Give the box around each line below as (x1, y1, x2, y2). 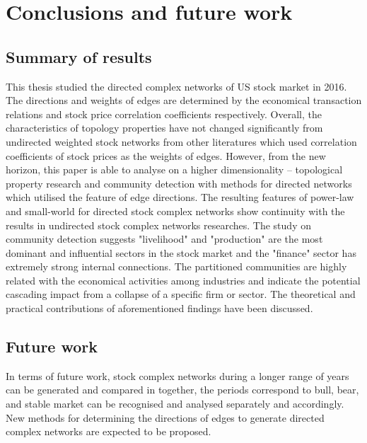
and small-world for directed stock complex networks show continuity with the (6, 203, 345, 218)
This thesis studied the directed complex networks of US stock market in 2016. (6, 79, 347, 93)
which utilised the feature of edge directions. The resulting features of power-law (6, 190, 354, 205)
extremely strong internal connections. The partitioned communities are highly (6, 259, 347, 274)
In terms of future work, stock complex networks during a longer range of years (6, 368, 349, 383)
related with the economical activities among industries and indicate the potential (6, 272, 361, 287)
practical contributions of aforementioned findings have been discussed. (6, 301, 313, 316)
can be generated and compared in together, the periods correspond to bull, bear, (6, 382, 359, 397)
